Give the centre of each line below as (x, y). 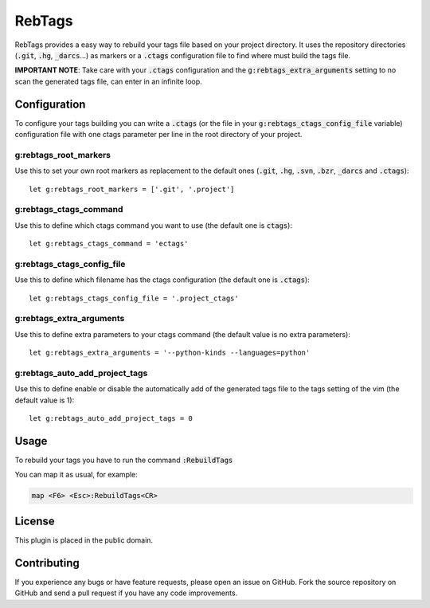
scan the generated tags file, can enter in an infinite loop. (108, 81)
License (35, 521)
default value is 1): (45, 400)
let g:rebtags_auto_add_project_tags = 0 (111, 419)
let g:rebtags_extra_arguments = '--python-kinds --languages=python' (170, 353)
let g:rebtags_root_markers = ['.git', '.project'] (132, 189)
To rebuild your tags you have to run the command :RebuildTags (124, 460)
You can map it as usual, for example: (76, 475)
